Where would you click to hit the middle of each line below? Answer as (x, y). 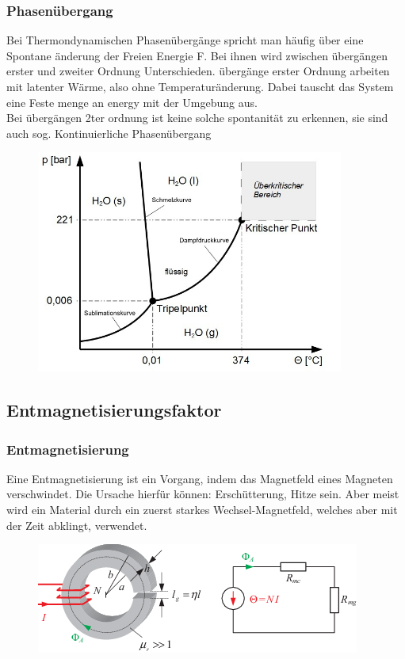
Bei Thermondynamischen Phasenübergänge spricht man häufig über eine (185, 40)
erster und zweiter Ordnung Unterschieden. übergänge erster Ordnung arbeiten (198, 71)
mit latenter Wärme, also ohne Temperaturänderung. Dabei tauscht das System (200, 86)
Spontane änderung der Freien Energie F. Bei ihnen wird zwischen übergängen (197, 55)
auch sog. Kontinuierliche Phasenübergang (109, 133)
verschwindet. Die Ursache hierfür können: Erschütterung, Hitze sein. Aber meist (203, 494)
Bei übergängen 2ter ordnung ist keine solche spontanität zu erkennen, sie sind (197, 118)
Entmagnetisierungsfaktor (114, 410)
